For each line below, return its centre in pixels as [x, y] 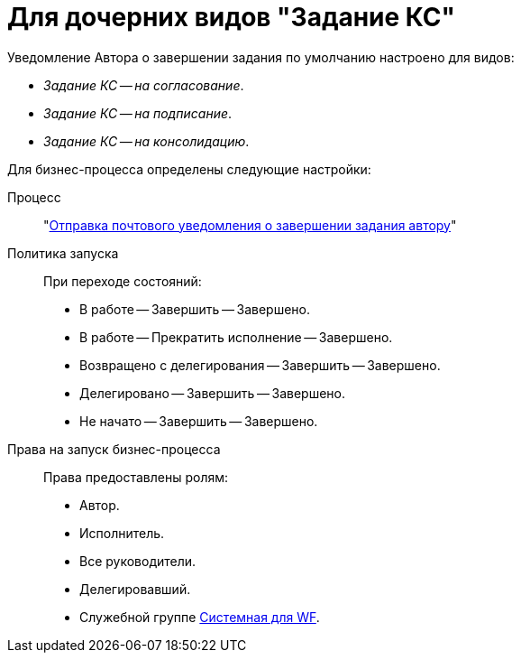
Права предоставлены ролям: [136, 477]
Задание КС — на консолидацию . [146, 141]
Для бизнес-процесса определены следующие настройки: [189, 169]
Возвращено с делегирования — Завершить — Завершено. [260, 365]
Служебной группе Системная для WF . [200, 617]
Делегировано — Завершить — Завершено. [212, 393]
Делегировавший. [135, 589]
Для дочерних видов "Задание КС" [231, 17]
